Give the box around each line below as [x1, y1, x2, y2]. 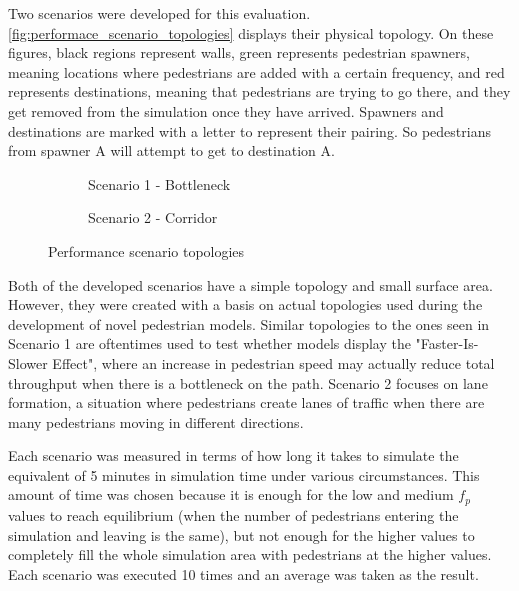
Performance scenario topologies [48, 240, 245, 261]
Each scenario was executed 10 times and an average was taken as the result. [8, 563, 479, 584]
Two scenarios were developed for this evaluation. [8, 3, 311, 23]
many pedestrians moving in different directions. [8, 411, 304, 432]
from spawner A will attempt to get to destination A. [8, 140, 335, 161]
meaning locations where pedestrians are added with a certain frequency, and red [8, 61, 505, 82]
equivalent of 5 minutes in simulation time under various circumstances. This [8, 464, 480, 485]
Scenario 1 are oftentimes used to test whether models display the [8, 333, 411, 354]
